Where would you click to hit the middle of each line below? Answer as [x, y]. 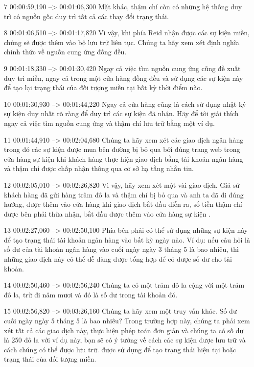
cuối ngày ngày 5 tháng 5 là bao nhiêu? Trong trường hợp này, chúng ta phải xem [127, 321]
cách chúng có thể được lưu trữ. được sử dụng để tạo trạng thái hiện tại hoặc [120, 349]
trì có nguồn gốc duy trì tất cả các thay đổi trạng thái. [86, 16]
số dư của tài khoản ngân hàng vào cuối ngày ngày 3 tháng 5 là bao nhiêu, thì [122, 249]
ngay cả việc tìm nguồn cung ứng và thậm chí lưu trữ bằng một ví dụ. [109, 123]
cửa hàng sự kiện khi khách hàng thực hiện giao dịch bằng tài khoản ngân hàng [124, 159]
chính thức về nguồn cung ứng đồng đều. [65, 52]
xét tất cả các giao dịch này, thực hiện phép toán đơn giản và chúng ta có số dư [124, 330]
